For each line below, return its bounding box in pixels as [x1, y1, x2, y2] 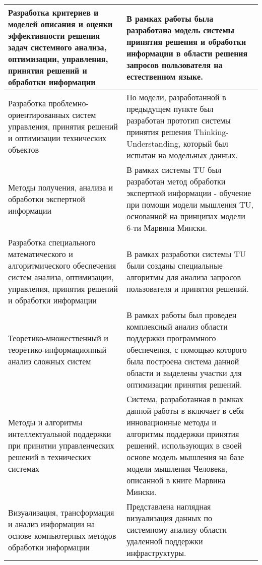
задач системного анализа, [8, 41, 107, 53]
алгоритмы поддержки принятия [126, 428, 239, 440]
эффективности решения [8, 30, 100, 41]
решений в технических [8, 451, 91, 463]
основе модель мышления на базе [126, 451, 244, 463]
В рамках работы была [126, 12, 214, 24]
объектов [8, 143, 39, 155]
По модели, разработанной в [126, 91, 226, 103]
